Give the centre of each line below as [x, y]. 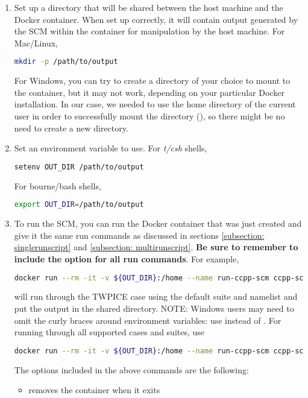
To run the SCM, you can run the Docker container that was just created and [158, 223]
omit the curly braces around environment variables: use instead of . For [148, 320]
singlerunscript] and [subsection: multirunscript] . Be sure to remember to [156, 247]
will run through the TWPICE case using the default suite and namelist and [156, 296]
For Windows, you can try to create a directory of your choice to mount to [152, 81]
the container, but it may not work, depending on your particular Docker [149, 92]
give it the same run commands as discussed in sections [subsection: [139, 235]
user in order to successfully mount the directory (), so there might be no [149, 116]
